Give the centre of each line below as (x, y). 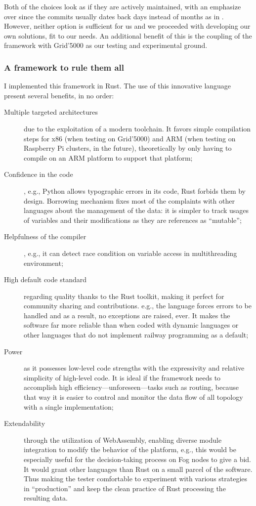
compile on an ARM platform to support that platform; (108, 157)
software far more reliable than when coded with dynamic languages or (131, 325)
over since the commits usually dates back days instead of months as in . (114, 16)
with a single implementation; (69, 406)
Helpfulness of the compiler (45, 236)
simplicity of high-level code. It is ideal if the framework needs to (122, 377)
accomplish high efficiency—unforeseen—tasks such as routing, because (131, 387)
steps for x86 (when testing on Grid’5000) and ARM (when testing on (130, 138)
